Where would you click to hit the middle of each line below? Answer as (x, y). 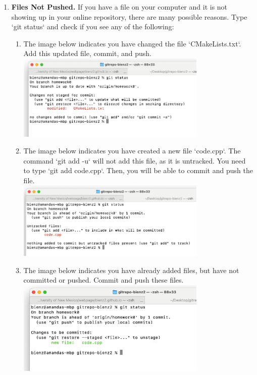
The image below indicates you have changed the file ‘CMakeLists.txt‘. (132, 43)
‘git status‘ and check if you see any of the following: (93, 26)
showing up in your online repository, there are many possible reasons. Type (129, 16)
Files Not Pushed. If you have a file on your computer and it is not (119, 7)
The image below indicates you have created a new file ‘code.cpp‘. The (132, 151)
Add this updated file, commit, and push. (87, 53)
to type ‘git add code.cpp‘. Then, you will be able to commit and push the (138, 170)
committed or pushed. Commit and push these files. (104, 280)
